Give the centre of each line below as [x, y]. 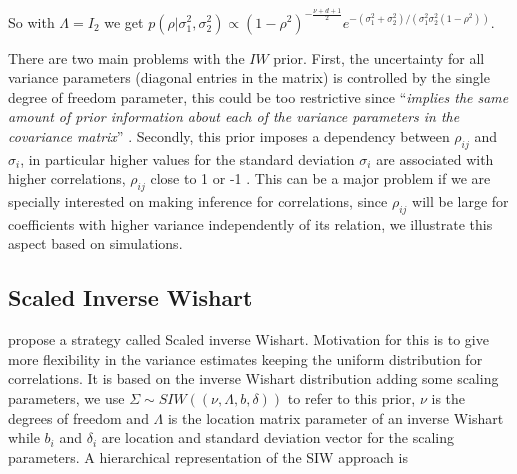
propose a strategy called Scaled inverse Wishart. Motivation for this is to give [248, 339]
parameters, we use [66, 398]
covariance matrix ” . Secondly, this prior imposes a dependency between [229, 135]
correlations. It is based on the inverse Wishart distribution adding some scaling [253, 378]
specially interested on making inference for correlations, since [198, 201]
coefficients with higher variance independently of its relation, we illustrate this [250, 223]
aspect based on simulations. [95, 243]
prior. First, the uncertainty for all [379, 57]
